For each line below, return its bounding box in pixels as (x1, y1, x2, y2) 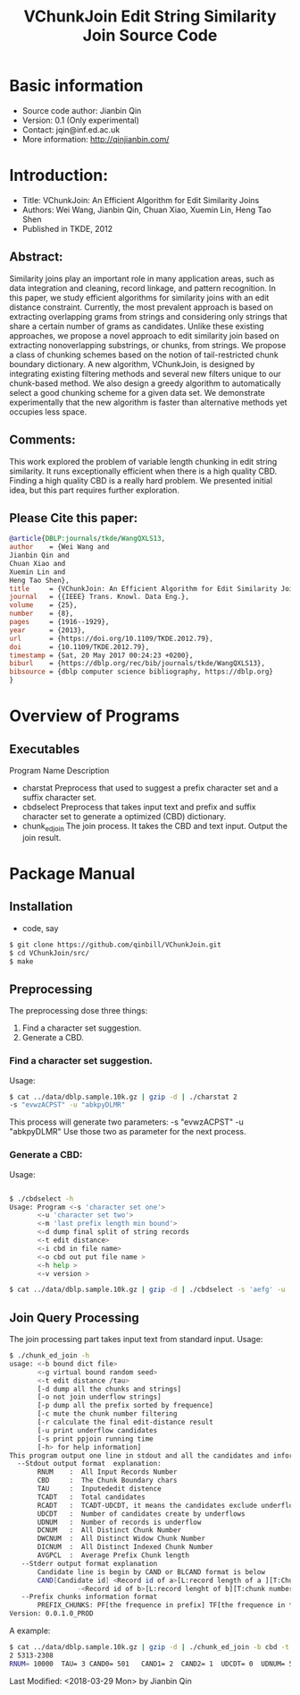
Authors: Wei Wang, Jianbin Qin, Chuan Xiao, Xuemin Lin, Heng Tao (21, 204, 272, 215)
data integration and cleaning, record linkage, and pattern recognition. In (9, 282, 277, 293)
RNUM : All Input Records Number (37, 1468, 178, 1477)
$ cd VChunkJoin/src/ (9, 948, 90, 957)
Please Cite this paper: (9, 510, 138, 526)
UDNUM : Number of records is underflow (37, 1518, 202, 1527)
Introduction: (9, 166, 109, 185)
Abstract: (9, 249, 63, 265)
